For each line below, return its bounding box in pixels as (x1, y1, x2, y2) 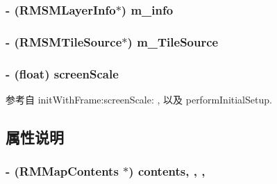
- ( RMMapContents (6, 162, 119, 180)
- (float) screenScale (6, 65, 119, 82)
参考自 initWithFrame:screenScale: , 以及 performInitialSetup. (6, 92, 272, 106)
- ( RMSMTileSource (6, 33, 122, 50)
